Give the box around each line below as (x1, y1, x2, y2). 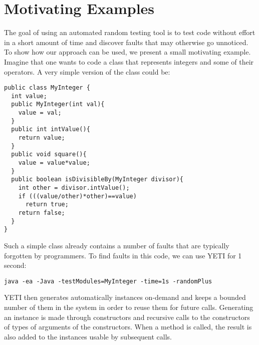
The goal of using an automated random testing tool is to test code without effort (4, 27, 255, 38)
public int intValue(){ (11, 126, 90, 133)
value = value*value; (18, 159, 90, 166)
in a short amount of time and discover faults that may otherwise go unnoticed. (4, 37, 248, 47)
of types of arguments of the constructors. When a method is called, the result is (4, 321, 252, 332)
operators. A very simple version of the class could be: (4, 66, 170, 77)
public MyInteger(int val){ (11, 101, 105, 108)
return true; (25, 201, 69, 208)
